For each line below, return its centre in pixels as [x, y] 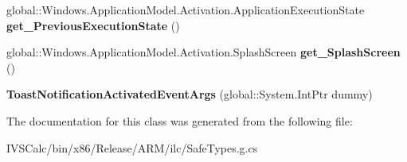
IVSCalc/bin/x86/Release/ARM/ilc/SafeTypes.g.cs [132, 147]
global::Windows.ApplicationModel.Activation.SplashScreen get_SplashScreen [203, 52]
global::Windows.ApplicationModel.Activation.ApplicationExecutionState [186, 10]
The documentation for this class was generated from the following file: [180, 120]
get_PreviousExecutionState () [93, 25]
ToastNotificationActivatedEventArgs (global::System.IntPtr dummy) [190, 94]
